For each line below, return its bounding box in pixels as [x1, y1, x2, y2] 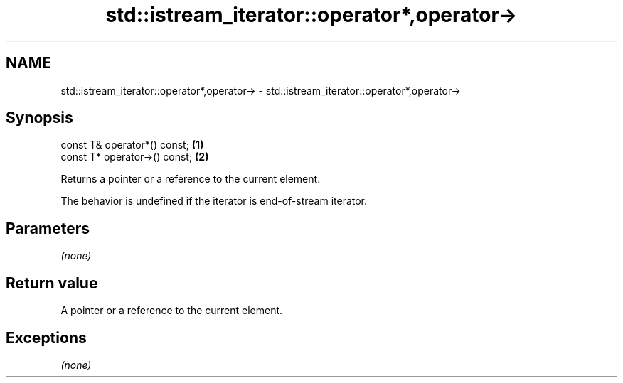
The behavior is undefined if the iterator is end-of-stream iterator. [60, 195, 368, 207]
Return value [6, 274, 98, 292]
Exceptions [6, 328, 87, 347]
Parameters [6, 219, 90, 237]
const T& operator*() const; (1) [60, 139, 204, 151]
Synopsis [6, 109, 73, 127]
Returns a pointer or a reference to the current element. [60, 173, 321, 185]
